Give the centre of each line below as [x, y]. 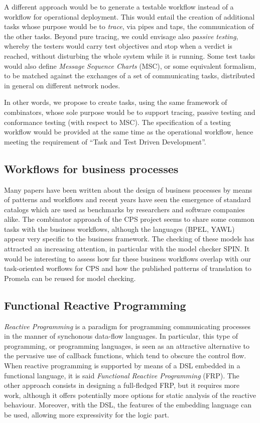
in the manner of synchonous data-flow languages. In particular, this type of [121, 336]
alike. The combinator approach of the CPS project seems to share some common [129, 219]
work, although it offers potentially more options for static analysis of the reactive [130, 395]
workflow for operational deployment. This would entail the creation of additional [129, 16]
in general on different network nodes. [62, 85]
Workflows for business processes [91, 168]
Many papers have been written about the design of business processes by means [128, 189]
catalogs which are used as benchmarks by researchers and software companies [124, 209]
